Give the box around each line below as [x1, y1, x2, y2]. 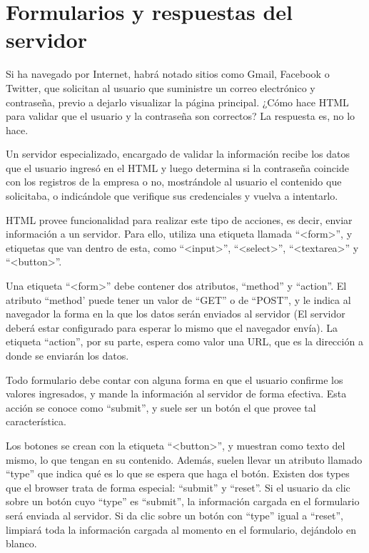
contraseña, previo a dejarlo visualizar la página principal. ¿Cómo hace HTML [6, 94, 349, 109]
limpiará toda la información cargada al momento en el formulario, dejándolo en [6, 522, 357, 537]
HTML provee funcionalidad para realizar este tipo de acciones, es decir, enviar [6, 212, 353, 227]
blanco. [6, 536, 37, 551]
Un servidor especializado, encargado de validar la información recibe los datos [6, 146, 350, 161]
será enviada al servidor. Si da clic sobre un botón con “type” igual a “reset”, [6, 507, 343, 522]
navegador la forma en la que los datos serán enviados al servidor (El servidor [6, 306, 345, 321]
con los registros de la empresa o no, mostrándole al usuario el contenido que [6, 174, 342, 189]
